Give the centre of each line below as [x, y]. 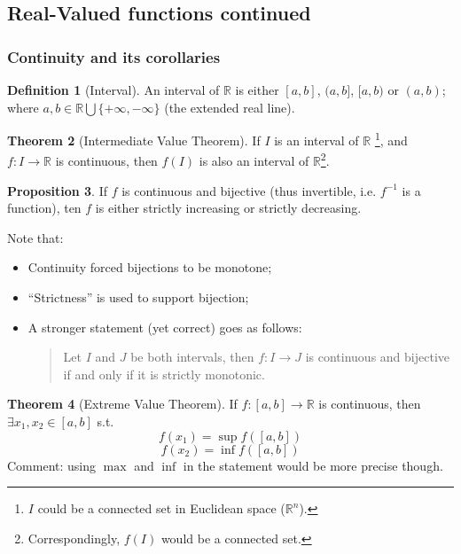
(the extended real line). [230, 107]
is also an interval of [254, 161]
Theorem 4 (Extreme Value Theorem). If [122, 404]
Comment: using [52, 465]
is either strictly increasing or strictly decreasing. [228, 208]
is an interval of [316, 140]
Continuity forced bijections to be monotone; [150, 267]
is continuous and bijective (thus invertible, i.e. [249, 190]
